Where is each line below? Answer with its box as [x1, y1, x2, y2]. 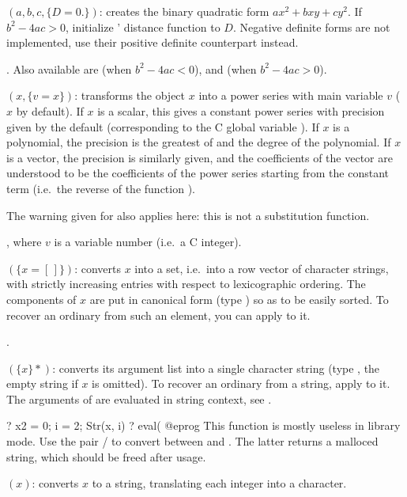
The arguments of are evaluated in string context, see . [6, 390, 272, 407]
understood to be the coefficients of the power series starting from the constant [6, 165, 390, 181]
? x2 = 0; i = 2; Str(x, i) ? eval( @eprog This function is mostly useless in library [6, 417, 401, 434]
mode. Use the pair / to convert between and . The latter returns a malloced [6, 433, 379, 450]
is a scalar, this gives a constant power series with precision [97, 102, 385, 119]
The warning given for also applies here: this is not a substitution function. [6, 207, 370, 223]
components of [6, 290, 77, 307]
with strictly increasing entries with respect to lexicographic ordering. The [6, 275, 366, 292]
